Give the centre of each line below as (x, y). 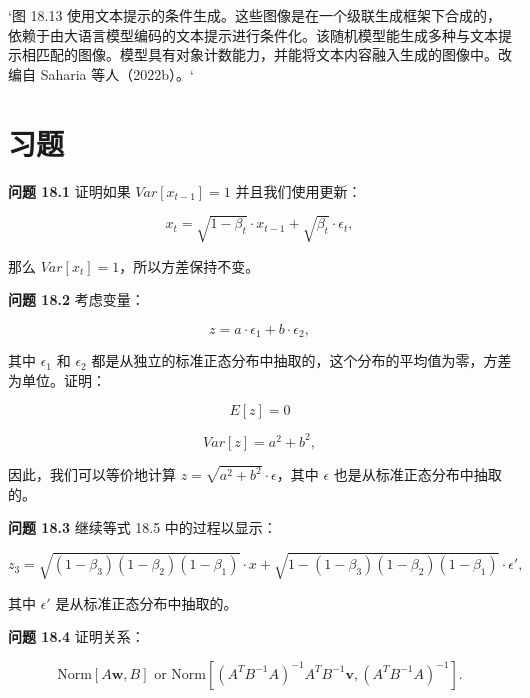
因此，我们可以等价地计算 (92, 474)
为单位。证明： (57, 379)
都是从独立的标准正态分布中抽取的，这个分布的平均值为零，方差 (301, 360)
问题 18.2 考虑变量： (76, 299)
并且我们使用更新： (298, 190)
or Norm (180, 674)
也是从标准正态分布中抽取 (417, 474)
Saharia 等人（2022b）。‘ (117, 73)
